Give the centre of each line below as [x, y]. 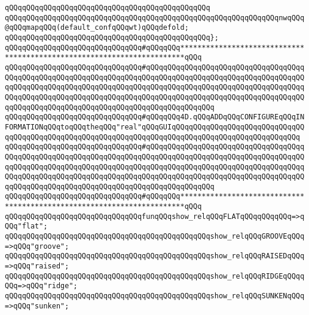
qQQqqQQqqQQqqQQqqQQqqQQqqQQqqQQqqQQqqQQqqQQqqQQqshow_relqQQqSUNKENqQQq [155, 296]
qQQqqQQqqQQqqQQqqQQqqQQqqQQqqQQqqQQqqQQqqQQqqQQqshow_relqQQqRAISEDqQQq [155, 256]
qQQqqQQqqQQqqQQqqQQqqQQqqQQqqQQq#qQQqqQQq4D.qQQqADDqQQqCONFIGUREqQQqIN [155, 117]
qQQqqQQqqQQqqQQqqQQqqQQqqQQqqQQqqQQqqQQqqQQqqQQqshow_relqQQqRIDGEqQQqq [155, 276]
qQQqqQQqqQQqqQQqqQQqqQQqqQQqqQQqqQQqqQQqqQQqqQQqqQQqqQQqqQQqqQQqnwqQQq [155, 18]
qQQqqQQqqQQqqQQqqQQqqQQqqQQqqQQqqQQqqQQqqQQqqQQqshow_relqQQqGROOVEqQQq [155, 237]
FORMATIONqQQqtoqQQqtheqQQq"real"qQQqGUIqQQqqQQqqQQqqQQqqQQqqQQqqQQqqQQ [155, 127]
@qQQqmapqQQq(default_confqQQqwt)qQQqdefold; [97, 28]
